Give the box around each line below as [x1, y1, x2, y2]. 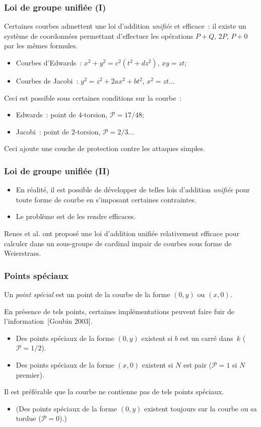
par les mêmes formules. [4, 40, 78, 51]
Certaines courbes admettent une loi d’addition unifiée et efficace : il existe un [4, 21, 246, 31]
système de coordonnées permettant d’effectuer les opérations [4, 30, 193, 41]
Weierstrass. [4, 248, 41, 258]
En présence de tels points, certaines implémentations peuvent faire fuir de [4, 306, 234, 316]
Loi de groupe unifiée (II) [4, 164, 110, 177]
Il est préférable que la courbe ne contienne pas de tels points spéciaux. [4, 386, 224, 397]
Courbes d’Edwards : [16, 57, 82, 67]
